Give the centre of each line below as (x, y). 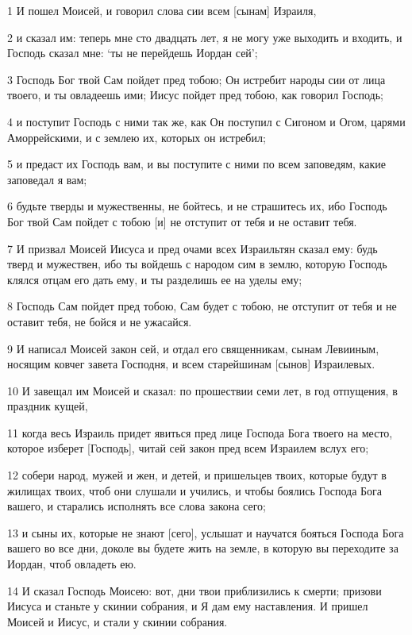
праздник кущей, (48, 406)
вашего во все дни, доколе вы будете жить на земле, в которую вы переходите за (203, 548)
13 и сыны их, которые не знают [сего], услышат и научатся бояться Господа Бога (206, 532)
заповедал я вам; (47, 179)
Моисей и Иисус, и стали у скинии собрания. (117, 621)
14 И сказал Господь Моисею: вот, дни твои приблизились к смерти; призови (194, 590)
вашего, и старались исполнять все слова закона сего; (137, 506)
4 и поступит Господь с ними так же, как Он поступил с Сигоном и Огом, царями (206, 121)
